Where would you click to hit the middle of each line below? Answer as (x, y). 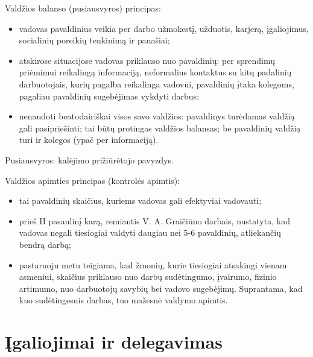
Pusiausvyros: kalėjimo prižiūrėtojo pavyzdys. (89, 160)
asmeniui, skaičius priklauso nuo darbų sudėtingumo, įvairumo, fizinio (148, 276)
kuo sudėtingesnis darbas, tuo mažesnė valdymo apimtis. (123, 300)
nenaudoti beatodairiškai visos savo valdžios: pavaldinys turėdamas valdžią (157, 116)
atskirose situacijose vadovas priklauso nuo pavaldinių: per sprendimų (147, 60)
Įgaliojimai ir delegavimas (114, 342)
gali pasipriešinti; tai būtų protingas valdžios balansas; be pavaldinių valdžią (160, 128)
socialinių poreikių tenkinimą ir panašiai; (94, 40)
